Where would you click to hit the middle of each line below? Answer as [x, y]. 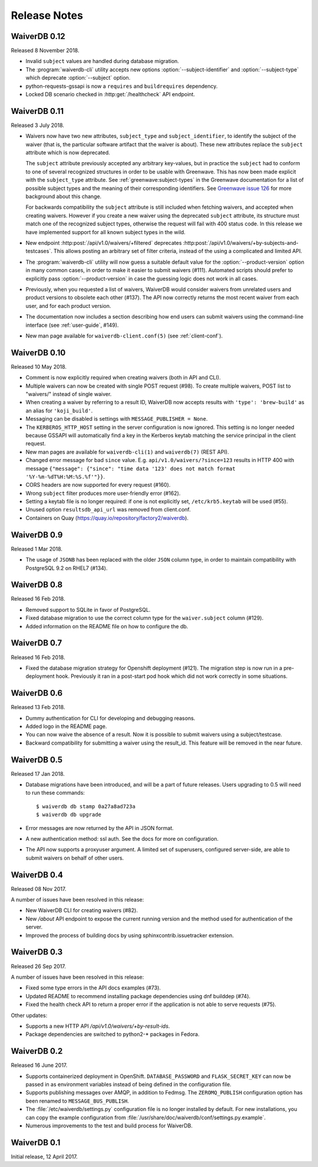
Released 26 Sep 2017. [38, 966]
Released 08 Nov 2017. [39, 889]
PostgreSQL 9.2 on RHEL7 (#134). [67, 568]
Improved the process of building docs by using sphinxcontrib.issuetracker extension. [130, 935]
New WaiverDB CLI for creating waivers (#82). [82, 910]
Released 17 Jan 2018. [38, 773]
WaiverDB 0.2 [37, 1051]
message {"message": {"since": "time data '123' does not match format [130, 468]
